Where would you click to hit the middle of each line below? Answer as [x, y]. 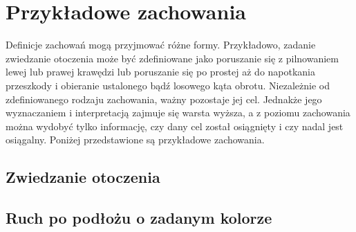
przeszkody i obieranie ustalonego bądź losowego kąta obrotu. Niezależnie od [168, 85]
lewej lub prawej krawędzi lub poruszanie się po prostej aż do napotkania [161, 72]
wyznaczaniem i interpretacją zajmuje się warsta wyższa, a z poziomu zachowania [178, 113]
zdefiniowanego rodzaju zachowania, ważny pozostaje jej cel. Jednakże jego [164, 99]
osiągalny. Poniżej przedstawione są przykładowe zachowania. [135, 140]
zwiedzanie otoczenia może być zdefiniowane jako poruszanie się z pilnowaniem [172, 58]
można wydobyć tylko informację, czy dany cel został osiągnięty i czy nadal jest [175, 126]
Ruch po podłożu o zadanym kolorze [139, 218]
